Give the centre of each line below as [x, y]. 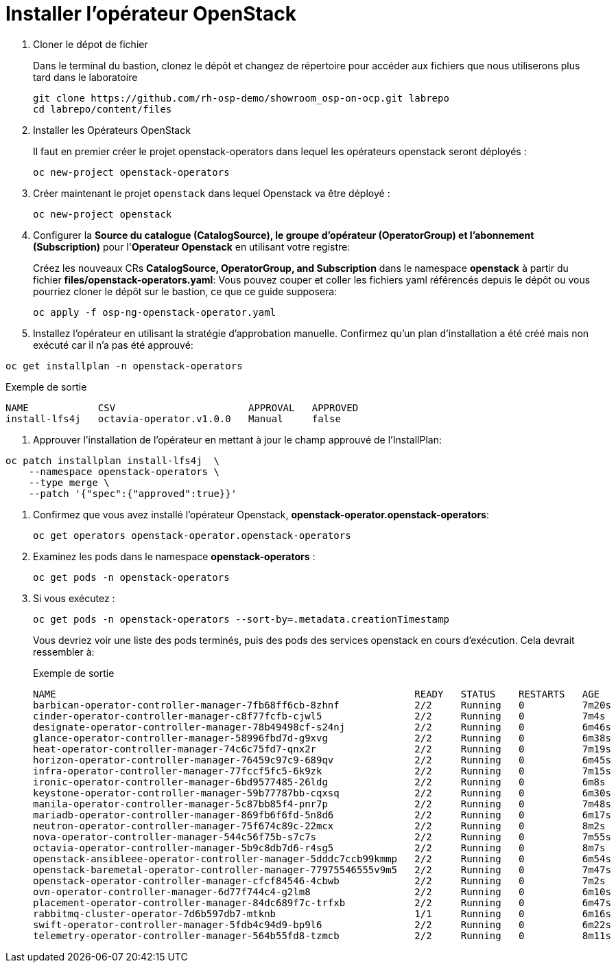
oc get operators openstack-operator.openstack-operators [192, 535]
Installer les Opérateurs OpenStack [112, 130]
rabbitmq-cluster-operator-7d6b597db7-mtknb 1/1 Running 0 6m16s [322, 913]
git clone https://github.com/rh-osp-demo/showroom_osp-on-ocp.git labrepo [241, 98]
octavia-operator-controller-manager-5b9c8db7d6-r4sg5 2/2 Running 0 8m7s [319, 848]
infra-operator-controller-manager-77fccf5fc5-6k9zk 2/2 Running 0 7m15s [322, 771]
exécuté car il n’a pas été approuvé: [113, 345]
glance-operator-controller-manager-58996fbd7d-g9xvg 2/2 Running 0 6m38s [322, 738]
